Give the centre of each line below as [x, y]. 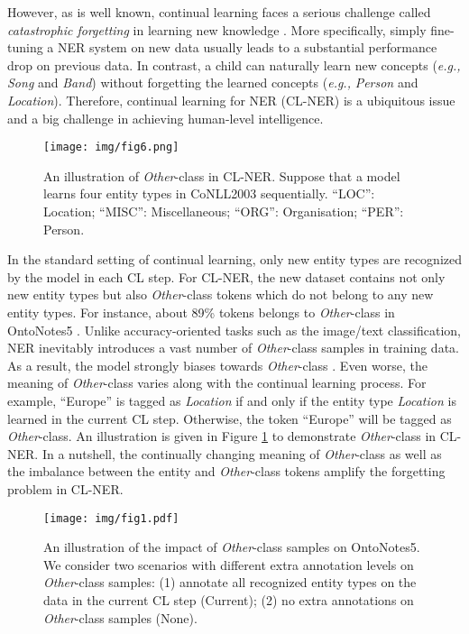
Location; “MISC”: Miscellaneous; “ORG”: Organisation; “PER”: [224, 211]
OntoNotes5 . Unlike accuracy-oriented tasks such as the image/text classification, [234, 330]
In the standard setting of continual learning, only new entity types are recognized [235, 259]
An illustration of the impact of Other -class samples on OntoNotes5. [232, 547]
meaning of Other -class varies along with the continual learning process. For [217, 383]
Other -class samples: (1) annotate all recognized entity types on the [230, 582]
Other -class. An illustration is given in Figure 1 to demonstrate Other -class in [222, 436]
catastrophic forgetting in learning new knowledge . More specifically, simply [217, 29]
